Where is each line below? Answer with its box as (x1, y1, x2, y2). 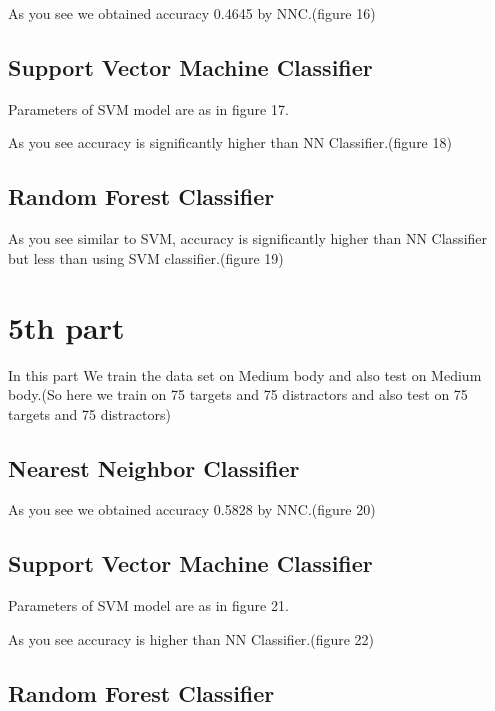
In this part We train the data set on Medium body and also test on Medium (8, 364, 482, 385)
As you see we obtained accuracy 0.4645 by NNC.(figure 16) (8, 3, 376, 23)
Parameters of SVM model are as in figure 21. (8, 595, 289, 616)
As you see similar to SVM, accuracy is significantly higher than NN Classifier (8, 228, 488, 249)
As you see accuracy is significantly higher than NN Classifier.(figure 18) (8, 132, 452, 153)
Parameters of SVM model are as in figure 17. (8, 98, 289, 119)
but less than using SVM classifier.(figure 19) (8, 247, 284, 268)
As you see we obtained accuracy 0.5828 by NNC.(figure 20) (8, 499, 376, 520)
